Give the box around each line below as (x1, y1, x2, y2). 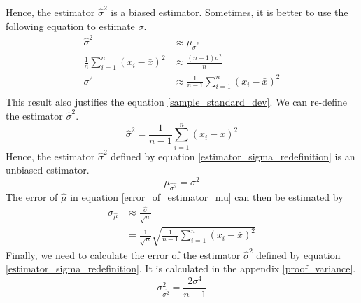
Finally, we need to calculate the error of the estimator (6, 247, 241, 262)
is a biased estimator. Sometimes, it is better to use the (111, 5, 348, 19)
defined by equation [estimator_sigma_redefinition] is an (111, 148, 355, 163)
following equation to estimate (6, 18, 135, 33)
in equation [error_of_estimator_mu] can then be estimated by (70, 189, 344, 204)
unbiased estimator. (6, 162, 90, 177)
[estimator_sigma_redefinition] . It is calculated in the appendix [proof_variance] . (6, 261, 356, 276)
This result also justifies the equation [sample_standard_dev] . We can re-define (6, 94, 347, 109)
